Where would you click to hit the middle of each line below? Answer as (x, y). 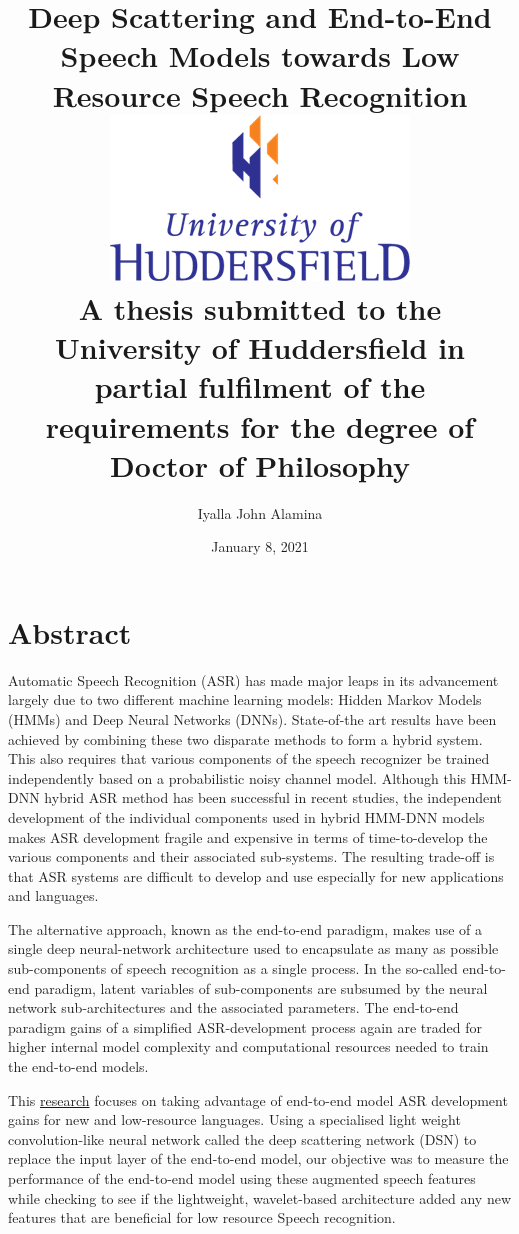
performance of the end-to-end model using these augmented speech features (242, 1178)
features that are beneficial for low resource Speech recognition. (202, 1217)
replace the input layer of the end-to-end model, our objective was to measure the (258, 1158)
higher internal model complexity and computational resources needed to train (248, 1046)
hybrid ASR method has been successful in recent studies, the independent (273, 797)
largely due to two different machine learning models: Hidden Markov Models (245, 699)
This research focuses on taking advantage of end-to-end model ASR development (258, 1099)
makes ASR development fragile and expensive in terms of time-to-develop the (248, 836)
